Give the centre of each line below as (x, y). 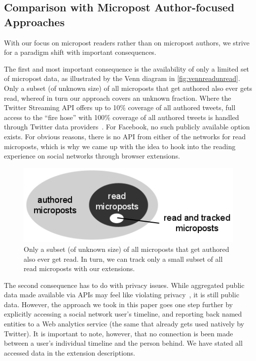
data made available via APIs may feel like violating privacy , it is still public (122, 295)
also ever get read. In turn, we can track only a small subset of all (123, 259)
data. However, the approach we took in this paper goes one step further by (118, 304)
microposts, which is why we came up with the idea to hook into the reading (120, 146)
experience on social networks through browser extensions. (92, 156)
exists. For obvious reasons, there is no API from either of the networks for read (125, 136)
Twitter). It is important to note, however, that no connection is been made (119, 333)
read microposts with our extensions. (79, 268)
